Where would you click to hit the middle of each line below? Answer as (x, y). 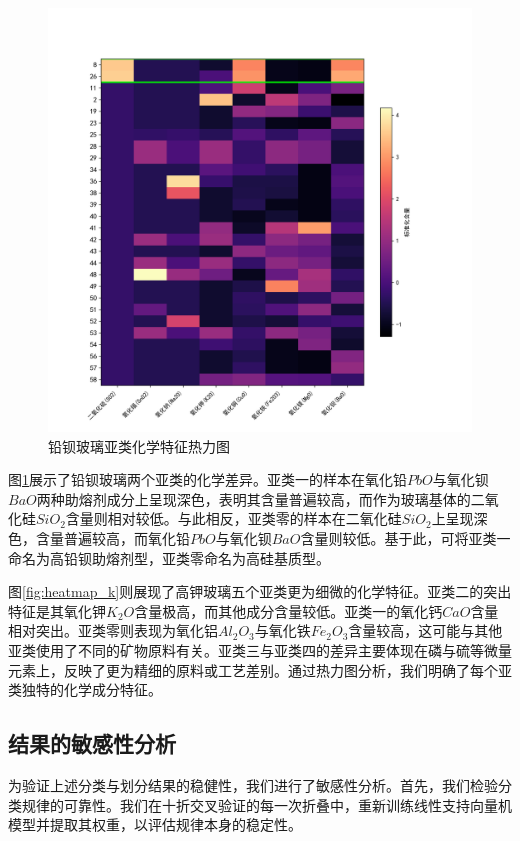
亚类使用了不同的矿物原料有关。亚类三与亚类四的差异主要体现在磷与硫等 (246, 649)
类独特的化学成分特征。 (85, 689)
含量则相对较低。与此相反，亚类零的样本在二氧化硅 (233, 518)
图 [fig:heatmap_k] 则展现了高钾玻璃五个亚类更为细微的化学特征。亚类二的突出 (260, 591)
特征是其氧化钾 (57, 610)
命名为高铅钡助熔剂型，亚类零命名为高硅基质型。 (169, 557)
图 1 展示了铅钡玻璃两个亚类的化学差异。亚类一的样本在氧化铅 (207, 479)
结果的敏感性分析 (92, 743)
